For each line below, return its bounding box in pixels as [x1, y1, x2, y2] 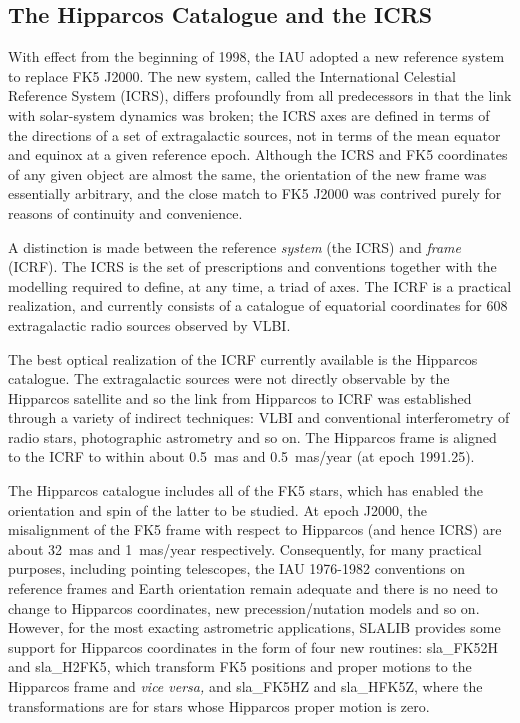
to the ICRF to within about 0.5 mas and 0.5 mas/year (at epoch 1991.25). [8, 446, 475, 467]
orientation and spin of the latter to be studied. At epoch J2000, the [8, 499, 427, 520]
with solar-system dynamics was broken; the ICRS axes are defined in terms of [8, 104, 490, 125]
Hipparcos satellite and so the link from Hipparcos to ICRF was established [8, 387, 472, 408]
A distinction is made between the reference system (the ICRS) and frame [8, 236, 461, 257]
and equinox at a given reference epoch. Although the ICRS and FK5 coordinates [8, 144, 508, 165]
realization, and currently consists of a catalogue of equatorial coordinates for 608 [8, 295, 508, 316]
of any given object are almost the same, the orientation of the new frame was [8, 163, 487, 184]
